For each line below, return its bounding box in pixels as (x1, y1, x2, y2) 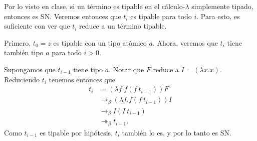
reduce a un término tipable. (79, 21, 167, 31)
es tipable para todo (130, 11, 192, 21)
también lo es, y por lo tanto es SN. (122, 127, 231, 137)
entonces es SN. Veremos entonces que (4, 11, 121, 21)
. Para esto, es (196, 11, 240, 21)
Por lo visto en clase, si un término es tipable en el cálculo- (4, 1, 185, 11)
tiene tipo (73, 64, 103, 74)
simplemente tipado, (191, 1, 253, 11)
